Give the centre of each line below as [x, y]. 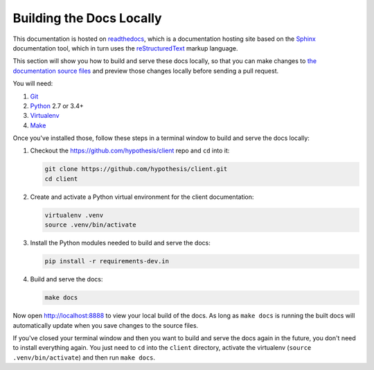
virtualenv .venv [74, 215]
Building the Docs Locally [87, 18]
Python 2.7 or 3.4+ [57, 106]
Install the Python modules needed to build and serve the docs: [120, 243]
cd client [61, 179]
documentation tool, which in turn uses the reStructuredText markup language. [125, 48]
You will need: [33, 84]
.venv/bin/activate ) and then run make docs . [84, 358]
